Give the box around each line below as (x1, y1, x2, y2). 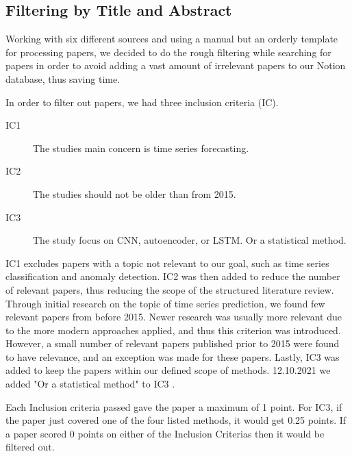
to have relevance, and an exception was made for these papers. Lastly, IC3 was (5, 349, 340, 364)
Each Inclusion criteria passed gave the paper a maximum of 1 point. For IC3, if (5, 399, 342, 414)
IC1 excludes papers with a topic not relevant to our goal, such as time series (5, 255, 329, 270)
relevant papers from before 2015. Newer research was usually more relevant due (5, 309, 342, 324)
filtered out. (5, 440, 55, 454)
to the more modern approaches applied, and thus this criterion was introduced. (5, 322, 341, 337)
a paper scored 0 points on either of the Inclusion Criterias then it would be (5, 426, 325, 440)
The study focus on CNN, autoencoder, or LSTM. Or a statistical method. (33, 233, 347, 247)
